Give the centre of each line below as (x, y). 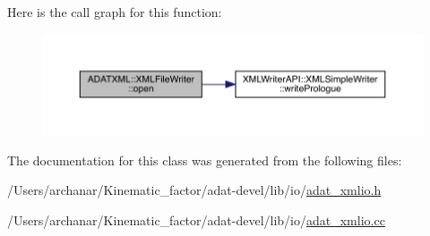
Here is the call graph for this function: (115, 12)
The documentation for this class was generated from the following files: (205, 160)
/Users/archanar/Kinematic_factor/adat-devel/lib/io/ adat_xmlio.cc (196, 219)
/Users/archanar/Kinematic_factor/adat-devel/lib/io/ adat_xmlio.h (194, 190)
